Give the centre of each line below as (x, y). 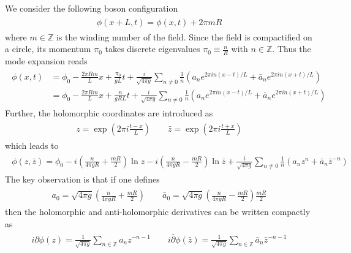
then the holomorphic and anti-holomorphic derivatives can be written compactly (158, 212)
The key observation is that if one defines (82, 179)
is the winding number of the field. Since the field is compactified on (184, 36)
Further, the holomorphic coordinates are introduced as (109, 113)
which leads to (32, 145)
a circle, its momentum (48, 49)
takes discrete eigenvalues (153, 49)
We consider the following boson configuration (92, 8)
